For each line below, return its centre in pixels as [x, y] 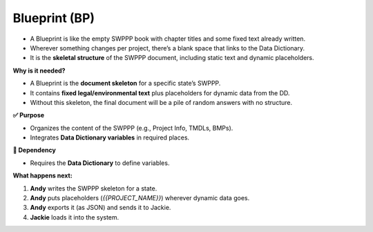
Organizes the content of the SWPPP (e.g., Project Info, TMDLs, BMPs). [132, 128]
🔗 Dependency [35, 150]
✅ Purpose [29, 115]
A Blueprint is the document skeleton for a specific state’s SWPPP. [125, 84]
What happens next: [42, 175]
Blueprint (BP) [54, 18]
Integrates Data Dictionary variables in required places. [110, 137]
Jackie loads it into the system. [75, 217]
